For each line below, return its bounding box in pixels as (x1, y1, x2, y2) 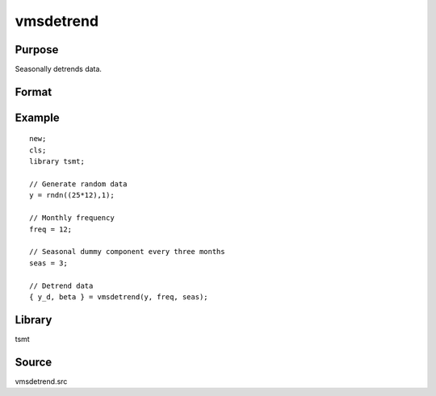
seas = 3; (29, 258, 68, 268)
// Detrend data (29, 281, 94, 290)
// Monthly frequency (29, 214, 115, 223)
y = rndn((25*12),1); (29, 190, 115, 200)
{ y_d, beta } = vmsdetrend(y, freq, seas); (29, 292, 209, 302)
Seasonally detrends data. (15, 65, 103, 74)
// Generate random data (29, 180, 128, 189)
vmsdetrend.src (15, 376, 68, 386)
